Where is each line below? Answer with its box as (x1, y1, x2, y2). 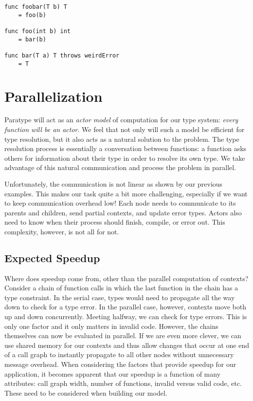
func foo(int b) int (4, 27, 71, 35)
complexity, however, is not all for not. (4, 226, 119, 236)
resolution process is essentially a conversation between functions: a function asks (4, 143, 247, 153)
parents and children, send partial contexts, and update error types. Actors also (4, 207, 242, 217)
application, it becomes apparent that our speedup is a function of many (4, 368, 221, 379)
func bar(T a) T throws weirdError (4, 52, 120, 59)
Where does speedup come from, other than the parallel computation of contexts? (4, 273, 249, 283)
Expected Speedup (4, 250, 100, 265)
